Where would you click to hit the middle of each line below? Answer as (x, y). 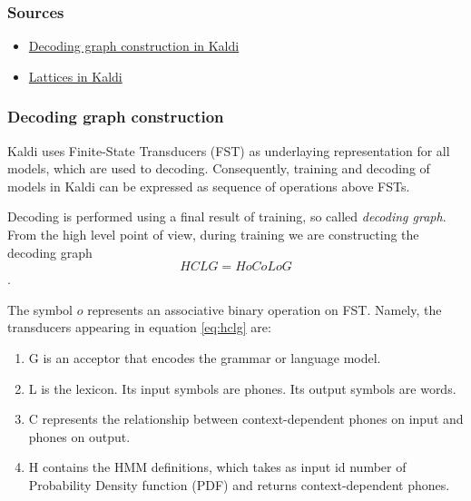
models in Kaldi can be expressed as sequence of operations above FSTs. (209, 186)
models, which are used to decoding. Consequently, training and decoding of (219, 168)
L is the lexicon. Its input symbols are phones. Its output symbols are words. (242, 388)
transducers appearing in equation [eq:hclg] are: (139, 327)
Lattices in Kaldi (75, 76)
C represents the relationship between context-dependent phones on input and (246, 419)
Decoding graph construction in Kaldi (134, 46)
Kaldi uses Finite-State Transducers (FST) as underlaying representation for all (229, 150)
